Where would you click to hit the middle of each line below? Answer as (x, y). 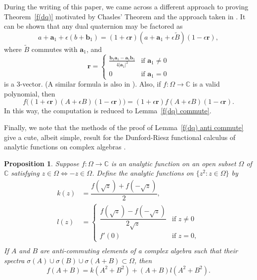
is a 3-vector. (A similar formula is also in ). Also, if (83, 84)
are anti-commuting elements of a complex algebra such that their (139, 251)
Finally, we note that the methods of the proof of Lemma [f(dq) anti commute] (124, 127)
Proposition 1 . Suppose (42, 163)
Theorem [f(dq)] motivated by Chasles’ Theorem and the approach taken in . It (125, 16)
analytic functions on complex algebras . (65, 147)
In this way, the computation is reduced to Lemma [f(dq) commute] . (108, 111)
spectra (14, 260)
